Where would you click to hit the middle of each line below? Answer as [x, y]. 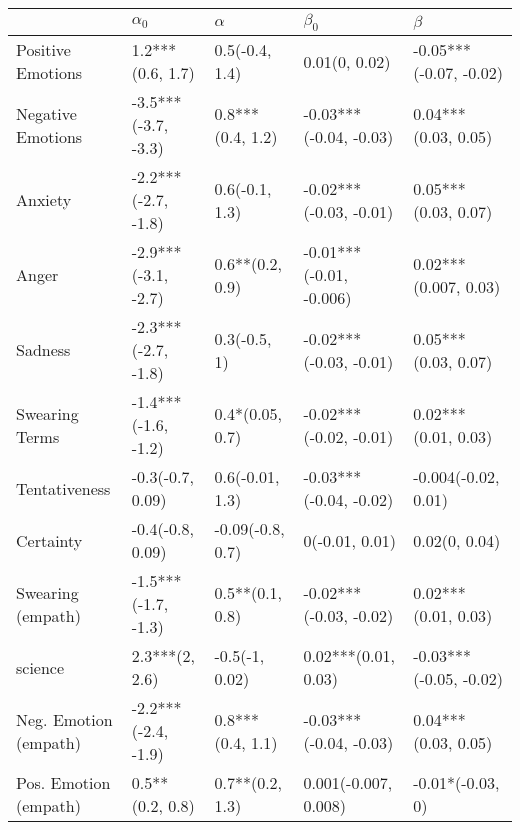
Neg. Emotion [64, 719]
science [40, 667]
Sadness [43, 350]
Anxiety [44, 200]
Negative [46, 113]
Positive [43, 50]
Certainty [49, 540]
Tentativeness [63, 488]
